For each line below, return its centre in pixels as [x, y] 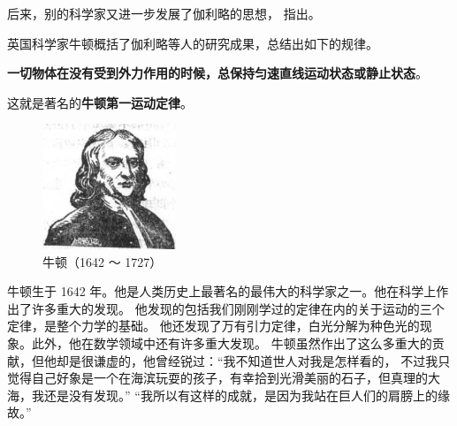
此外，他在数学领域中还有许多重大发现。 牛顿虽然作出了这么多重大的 [232, 343]
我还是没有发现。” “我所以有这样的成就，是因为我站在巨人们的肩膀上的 [234, 395]
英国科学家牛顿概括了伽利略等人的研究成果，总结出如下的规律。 [193, 43]
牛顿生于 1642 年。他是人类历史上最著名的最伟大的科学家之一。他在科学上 [222, 291]
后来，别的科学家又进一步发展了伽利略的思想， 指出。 [164, 13]
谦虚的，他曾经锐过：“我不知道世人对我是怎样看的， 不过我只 [272, 360]
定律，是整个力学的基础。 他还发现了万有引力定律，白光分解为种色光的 [213, 326]
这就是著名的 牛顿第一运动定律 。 [100, 102]
